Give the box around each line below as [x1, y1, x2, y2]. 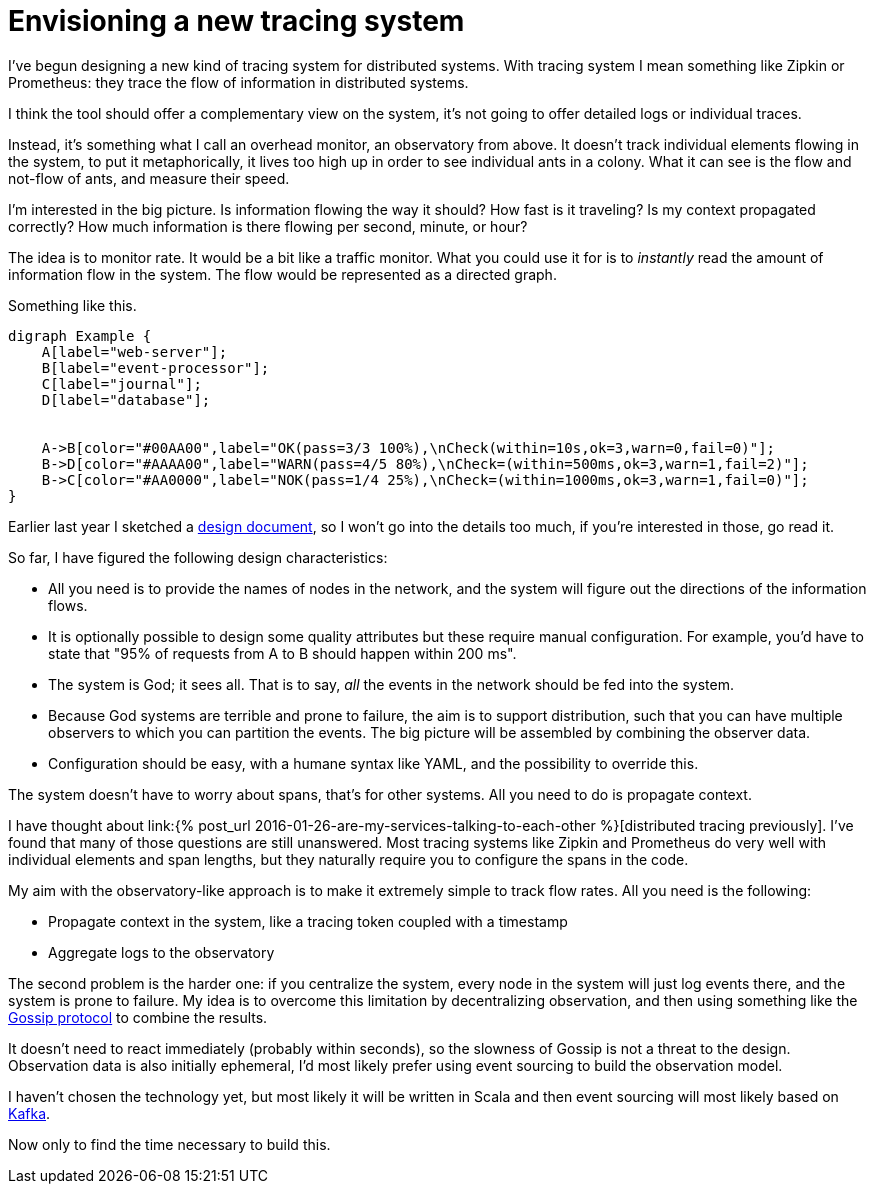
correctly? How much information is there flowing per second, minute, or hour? [8, 217, 528, 235]
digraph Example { [8, 327, 152, 344]
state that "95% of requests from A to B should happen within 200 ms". [48, 644, 517, 662]
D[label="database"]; [41, 391, 211, 408]
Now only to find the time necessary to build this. [8, 1135, 331, 1153]
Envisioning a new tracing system [8, 4, 465, 38]
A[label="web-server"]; [41, 343, 228, 360]
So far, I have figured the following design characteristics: [8, 548, 388, 566]
